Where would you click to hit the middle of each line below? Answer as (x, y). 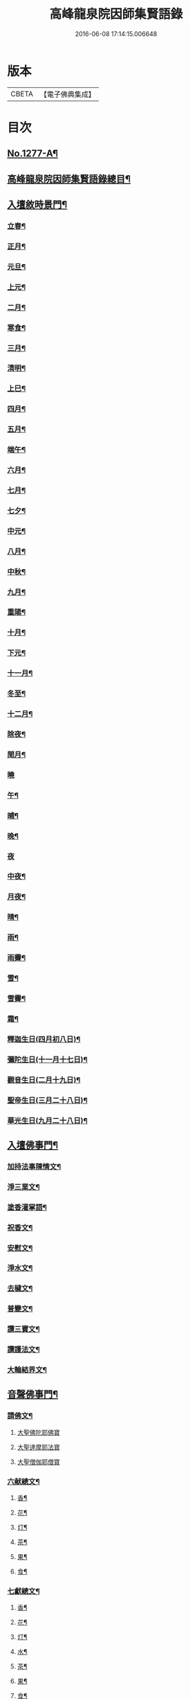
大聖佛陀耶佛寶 (38, 1432)
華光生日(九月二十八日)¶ (47, 1120)
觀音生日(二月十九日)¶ (44, 1080)
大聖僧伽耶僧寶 (38, 1462)
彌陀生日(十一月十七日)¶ (47, 1059)
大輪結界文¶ (27, 1370)
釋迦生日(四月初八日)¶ (44, 1039)
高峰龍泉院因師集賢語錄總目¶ (69, 178)
